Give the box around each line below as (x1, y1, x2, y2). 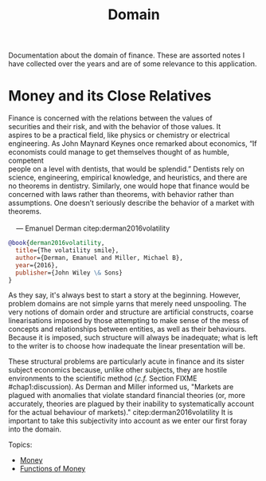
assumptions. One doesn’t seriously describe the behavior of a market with (8, 198, 255, 208)
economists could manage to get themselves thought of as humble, (8, 148, 229, 157)
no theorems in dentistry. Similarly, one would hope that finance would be (8, 181, 250, 191)
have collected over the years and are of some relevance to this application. (8, 59, 257, 69)
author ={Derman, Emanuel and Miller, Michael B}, (15, 254, 183, 262)
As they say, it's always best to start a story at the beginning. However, (8, 290, 241, 300)
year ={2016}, (15, 261, 59, 269)
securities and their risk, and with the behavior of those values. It (8, 122, 221, 132)
